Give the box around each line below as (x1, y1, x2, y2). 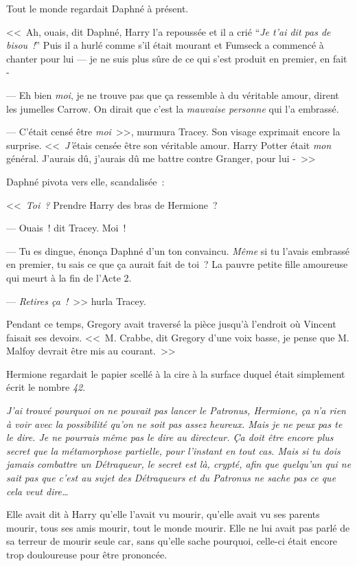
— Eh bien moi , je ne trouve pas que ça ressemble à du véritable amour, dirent (6, 87, 339, 102)
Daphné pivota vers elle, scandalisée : (6, 174, 165, 188)
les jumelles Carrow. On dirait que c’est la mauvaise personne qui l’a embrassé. (6, 101, 339, 115)
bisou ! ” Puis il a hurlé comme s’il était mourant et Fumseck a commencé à (6, 38, 324, 52)
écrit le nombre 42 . (6, 380, 86, 394)
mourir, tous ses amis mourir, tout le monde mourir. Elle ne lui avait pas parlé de (6, 520, 350, 534)
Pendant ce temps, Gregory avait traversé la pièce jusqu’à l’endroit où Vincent (6, 317, 336, 331)
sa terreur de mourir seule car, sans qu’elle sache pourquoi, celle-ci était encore (6, 534, 338, 548)
